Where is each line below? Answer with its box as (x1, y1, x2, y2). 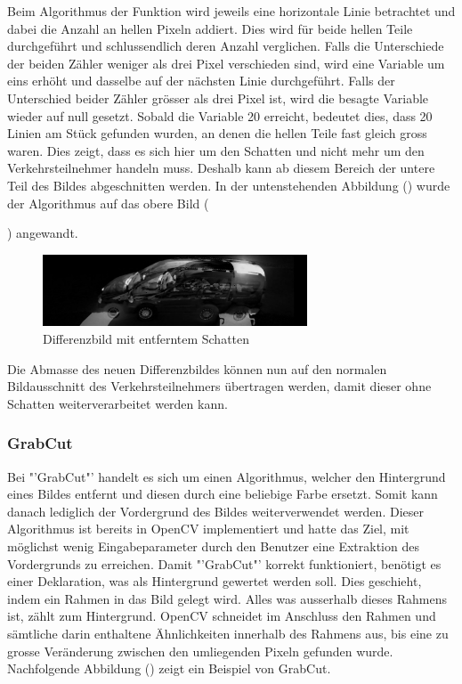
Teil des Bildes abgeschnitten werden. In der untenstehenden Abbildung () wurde (7, 175, 450, 194)
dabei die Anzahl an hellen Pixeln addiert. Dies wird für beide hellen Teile (7, 19, 413, 37)
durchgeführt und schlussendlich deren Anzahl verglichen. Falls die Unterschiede (7, 37, 444, 55)
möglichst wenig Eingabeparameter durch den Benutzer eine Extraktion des (7, 536, 419, 555)
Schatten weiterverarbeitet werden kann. (7, 394, 228, 412)
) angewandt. (7, 224, 78, 242)
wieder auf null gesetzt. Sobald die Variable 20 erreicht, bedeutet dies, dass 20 (7, 106, 433, 125)
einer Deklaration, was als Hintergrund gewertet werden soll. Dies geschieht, (7, 572, 422, 590)
